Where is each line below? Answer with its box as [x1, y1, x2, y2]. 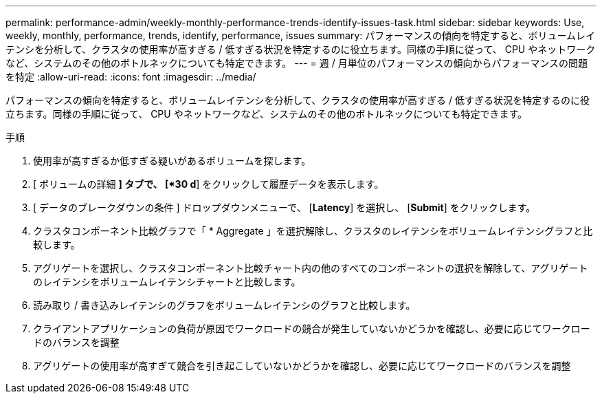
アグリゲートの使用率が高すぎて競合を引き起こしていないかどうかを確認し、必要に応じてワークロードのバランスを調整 [33, 360, 571, 371]
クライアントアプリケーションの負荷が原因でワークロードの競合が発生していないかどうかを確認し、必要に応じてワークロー [33, 323, 590, 334]
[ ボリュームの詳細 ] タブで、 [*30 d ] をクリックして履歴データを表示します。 [33, 178, 384, 190]
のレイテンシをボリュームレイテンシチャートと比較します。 [33, 276, 301, 288]
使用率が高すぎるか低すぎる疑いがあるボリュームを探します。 [33, 155, 311, 166]
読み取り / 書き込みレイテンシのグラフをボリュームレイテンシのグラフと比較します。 [33, 299, 416, 311]
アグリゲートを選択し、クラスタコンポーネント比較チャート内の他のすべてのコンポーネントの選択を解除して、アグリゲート [33, 262, 588, 274]
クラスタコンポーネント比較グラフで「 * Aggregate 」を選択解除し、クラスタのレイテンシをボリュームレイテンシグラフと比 [33, 225, 593, 237]
